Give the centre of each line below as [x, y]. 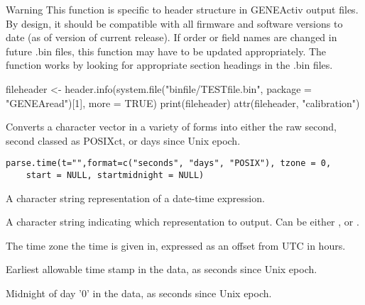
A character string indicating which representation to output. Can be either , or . [182, 222]
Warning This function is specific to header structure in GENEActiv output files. [182, 9]
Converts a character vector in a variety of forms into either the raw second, [171, 127]
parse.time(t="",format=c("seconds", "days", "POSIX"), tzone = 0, [169, 163]
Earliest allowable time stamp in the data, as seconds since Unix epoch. [162, 269]
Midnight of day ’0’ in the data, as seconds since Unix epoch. [139, 293]
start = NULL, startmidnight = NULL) [115, 175]
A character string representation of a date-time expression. [135, 198]
